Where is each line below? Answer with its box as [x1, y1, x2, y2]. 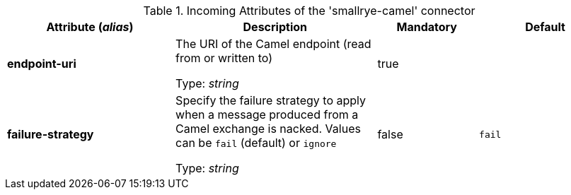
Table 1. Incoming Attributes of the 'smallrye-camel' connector [143, 4, 475, 18]
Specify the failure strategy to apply [175, 93, 366, 107]
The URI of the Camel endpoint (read [175, 37, 371, 51]
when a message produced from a [175, 107, 359, 122]
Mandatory [396, 20, 457, 34]
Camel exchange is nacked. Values [175, 122, 361, 136]
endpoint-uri [7, 57, 76, 71]
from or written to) [175, 51, 273, 65]
